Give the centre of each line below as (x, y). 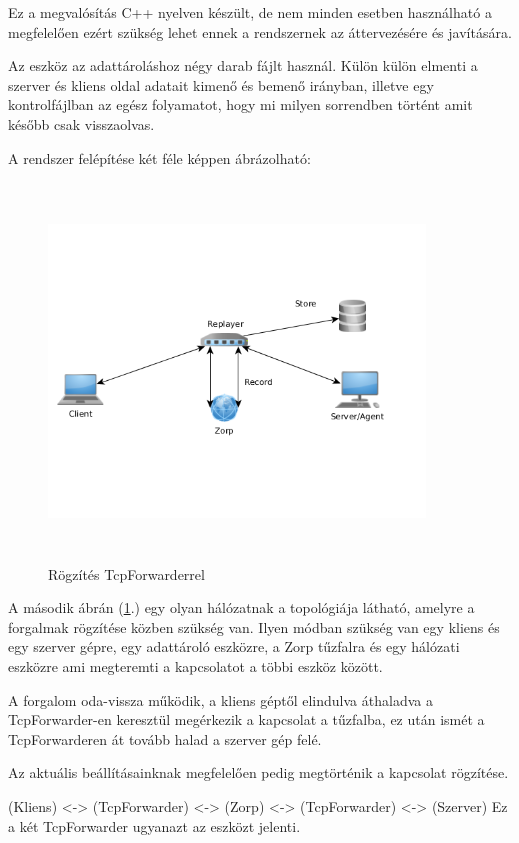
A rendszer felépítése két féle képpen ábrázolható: (159, 157)
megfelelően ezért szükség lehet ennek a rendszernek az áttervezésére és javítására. (260, 31)
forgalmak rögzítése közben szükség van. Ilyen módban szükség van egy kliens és (254, 626)
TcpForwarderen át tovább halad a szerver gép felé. (165, 738)
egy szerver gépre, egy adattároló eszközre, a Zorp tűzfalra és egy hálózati (234, 646)
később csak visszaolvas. (81, 123)
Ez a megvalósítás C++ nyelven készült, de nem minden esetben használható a (250, 12)
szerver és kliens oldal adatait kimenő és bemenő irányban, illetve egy (221, 84)
